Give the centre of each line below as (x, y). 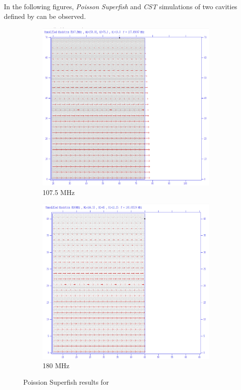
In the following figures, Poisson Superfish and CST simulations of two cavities (121, 6)
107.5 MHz (59, 192)
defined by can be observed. (45, 16)
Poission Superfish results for (66, 382)
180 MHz (56, 366)
